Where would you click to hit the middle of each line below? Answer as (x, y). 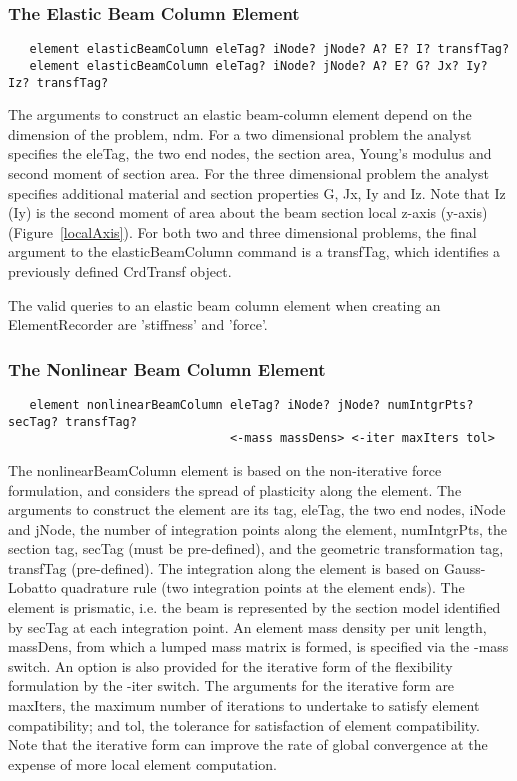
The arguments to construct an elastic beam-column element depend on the (240, 114)
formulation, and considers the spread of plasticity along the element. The (235, 489)
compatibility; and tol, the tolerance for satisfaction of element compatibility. (244, 724)
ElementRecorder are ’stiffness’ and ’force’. (138, 324)
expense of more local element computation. (142, 763)
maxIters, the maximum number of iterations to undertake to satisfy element (244, 705)
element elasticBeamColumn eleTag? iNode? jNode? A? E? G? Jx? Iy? (258, 65)
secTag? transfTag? (72, 421)
